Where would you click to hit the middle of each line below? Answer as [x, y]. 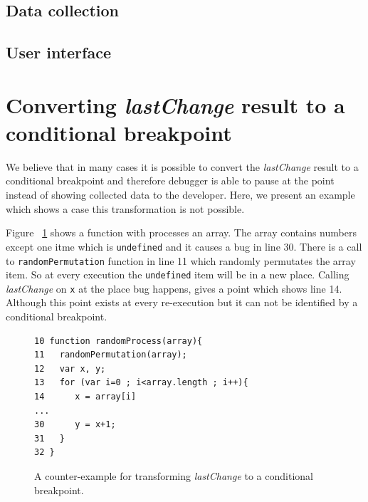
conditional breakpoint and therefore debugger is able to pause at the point [170, 181]
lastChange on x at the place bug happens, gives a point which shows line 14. [174, 288]
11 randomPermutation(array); [111, 355]
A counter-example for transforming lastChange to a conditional [174, 476]
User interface [58, 52]
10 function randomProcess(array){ [119, 341]
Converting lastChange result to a [175, 105]
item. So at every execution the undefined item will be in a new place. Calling [178, 274]
